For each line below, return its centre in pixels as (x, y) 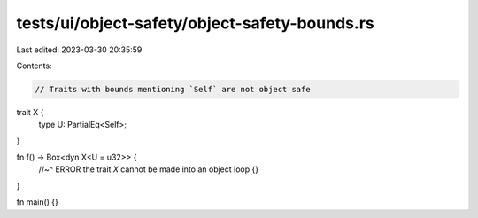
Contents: (34, 66)
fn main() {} (38, 202)
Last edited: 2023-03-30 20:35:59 (79, 50)
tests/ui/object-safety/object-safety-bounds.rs (196, 23)
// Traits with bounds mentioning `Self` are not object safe (173, 89)
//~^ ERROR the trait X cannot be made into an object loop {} (149, 169)
